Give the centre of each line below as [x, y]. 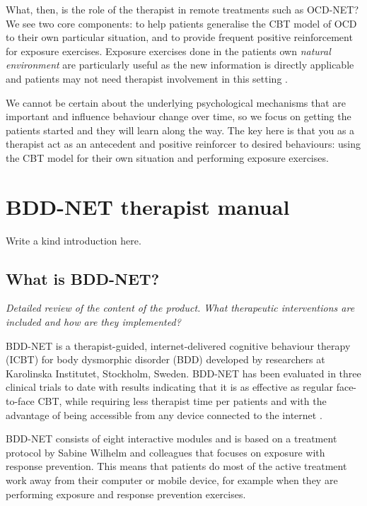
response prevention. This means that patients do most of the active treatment [176, 466]
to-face [20, 401]
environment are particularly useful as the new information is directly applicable [180, 65]
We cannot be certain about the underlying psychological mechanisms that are [176, 102]
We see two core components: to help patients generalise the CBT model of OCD [181, 23]
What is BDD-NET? [83, 278]
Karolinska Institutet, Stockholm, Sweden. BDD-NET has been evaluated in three [183, 373]
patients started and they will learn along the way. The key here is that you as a [180, 130]
